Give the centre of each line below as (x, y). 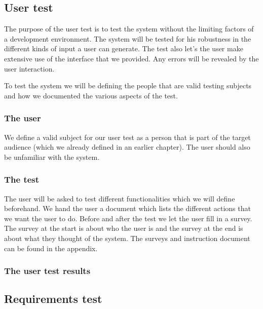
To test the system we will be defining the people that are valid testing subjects (128, 85)
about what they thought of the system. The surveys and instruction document (127, 238)
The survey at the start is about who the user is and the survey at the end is (124, 228)
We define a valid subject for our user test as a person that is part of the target (127, 137)
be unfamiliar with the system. (52, 157)
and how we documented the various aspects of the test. (91, 95)
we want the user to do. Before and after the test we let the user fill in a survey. (128, 218)
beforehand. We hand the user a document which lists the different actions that (127, 208)
